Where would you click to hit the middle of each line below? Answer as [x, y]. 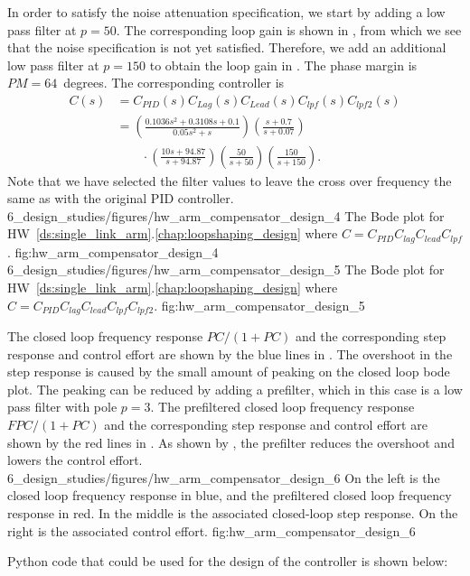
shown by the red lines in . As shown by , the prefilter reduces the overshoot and [231, 442]
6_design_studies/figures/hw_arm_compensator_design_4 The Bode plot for [226, 215]
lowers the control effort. [75, 460]
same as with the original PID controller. [121, 198]
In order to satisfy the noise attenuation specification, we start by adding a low [226, 12]
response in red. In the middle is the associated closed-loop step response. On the [233, 512]
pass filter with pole [62, 407]
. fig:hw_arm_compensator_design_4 [113, 251]
